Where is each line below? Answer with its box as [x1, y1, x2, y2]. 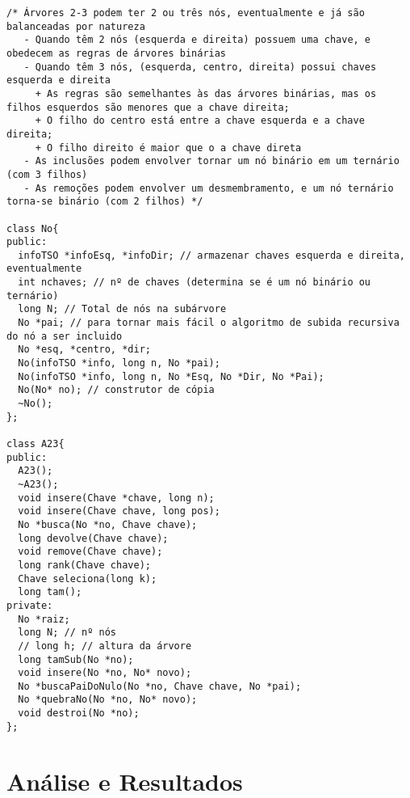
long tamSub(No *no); [18, 653, 134, 665]
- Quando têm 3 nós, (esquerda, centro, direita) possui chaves [23, 61, 377, 73]
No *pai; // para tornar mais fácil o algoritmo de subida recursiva [18, 317, 400, 329]
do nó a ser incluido [6, 330, 123, 342]
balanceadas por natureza [6, 20, 145, 32]
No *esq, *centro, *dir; [18, 344, 151, 356]
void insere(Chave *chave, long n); [18, 492, 215, 504]
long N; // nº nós [18, 627, 117, 639]
